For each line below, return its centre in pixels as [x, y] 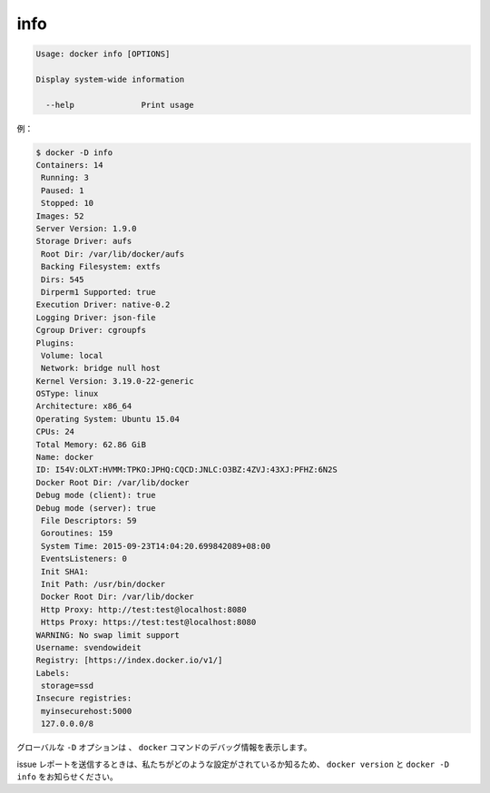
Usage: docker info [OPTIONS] [103, 54]
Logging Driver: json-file [96, 317]
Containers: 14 [69, 165]
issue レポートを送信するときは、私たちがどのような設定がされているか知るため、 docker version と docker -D [233, 764]
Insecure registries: [84, 698]
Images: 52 [60, 216]
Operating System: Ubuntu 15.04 [108, 419]
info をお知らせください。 [67, 777]
